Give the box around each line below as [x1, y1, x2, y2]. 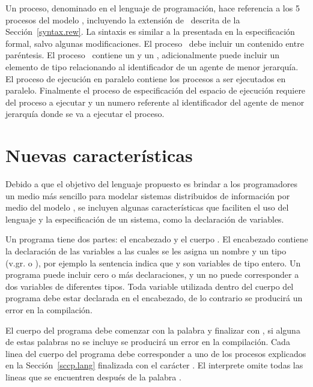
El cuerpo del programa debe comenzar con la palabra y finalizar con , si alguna [5, 323, 300, 336]
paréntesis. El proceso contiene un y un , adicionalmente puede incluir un [5, 49, 279, 61]
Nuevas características [5, 143, 193, 167]
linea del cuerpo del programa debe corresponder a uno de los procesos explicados [5, 347, 306, 359]
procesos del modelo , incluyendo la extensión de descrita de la [5, 13, 240, 26]
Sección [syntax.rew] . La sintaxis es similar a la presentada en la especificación [5, 25, 295, 38]
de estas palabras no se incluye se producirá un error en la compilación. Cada [5, 335, 290, 348]
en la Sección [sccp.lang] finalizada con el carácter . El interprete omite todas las [5, 359, 303, 371]
